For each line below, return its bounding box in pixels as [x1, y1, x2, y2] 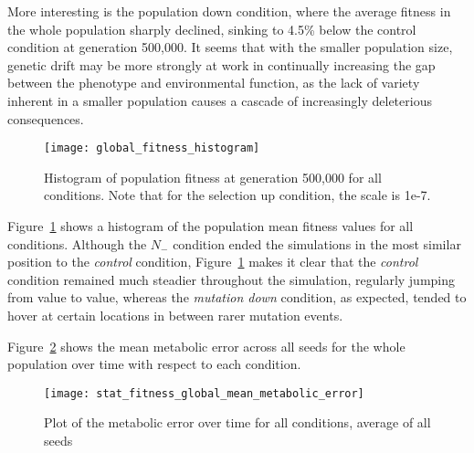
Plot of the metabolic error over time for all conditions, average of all [44, 413, 431, 432]
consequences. [7, 109, 84, 128]
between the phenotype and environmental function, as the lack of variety [7, 73, 420, 92]
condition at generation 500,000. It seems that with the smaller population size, [7, 37, 453, 57]
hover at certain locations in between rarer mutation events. [7, 305, 343, 324]
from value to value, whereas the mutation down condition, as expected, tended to [7, 288, 467, 307]
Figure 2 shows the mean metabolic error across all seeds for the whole [7, 336, 406, 355]
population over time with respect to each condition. [7, 354, 301, 374]
